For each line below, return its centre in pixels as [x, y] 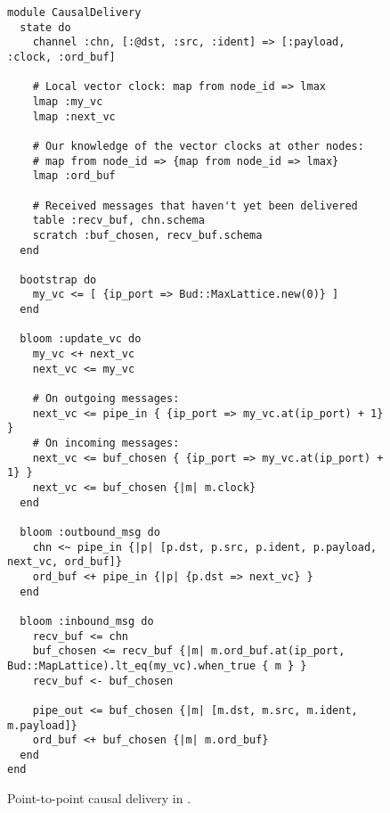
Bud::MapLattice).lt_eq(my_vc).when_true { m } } [157, 665]
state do [45, 27]
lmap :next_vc [74, 116]
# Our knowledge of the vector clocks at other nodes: [198, 146]
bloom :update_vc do [81, 339]
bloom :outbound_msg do [90, 532]
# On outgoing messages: [106, 399]
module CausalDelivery [74, 12]
